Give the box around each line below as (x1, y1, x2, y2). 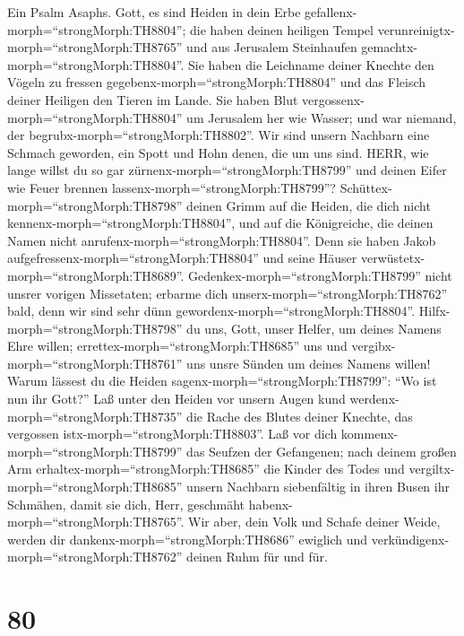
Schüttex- (339, 178, 392, 196)
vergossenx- (302, 90, 365, 109)
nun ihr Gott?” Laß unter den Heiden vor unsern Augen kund (7, 389, 346, 408)
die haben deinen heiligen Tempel (190, 20, 374, 39)
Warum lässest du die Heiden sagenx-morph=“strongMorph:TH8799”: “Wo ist (7, 371, 437, 390)
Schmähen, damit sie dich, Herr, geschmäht (7, 494, 245, 513)
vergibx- (351, 336, 396, 355)
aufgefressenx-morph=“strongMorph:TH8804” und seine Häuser (7, 248, 357, 267)
